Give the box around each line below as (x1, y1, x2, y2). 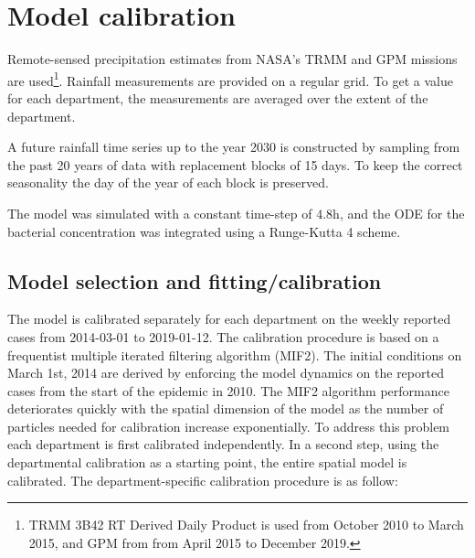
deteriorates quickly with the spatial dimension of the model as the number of (7, 399, 444, 418)
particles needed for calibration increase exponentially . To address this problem (7, 416, 450, 435)
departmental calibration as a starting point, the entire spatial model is (7, 453, 407, 472)
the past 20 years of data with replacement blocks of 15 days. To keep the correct (7, 155, 463, 174)
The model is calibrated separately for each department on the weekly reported (7, 309, 451, 328)
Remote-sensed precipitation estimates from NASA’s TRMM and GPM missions (7, 49, 458, 69)
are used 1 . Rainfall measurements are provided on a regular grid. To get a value (7, 68, 453, 90)
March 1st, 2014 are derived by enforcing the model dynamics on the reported (7, 363, 444, 382)
